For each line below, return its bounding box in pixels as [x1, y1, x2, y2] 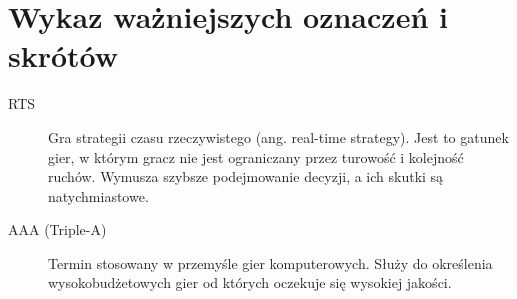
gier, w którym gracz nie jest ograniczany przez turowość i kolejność [48, 146, 464, 167]
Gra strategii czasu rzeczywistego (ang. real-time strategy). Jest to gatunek [48, 126, 509, 147]
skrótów [8, 35, 119, 76]
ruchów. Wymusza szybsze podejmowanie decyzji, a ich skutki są [48, 166, 444, 187]
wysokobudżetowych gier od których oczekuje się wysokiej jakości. [48, 272, 452, 293]
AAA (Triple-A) [8, 219, 107, 240]
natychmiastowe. [48, 185, 149, 206]
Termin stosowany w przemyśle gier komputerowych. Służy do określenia [48, 252, 493, 273]
